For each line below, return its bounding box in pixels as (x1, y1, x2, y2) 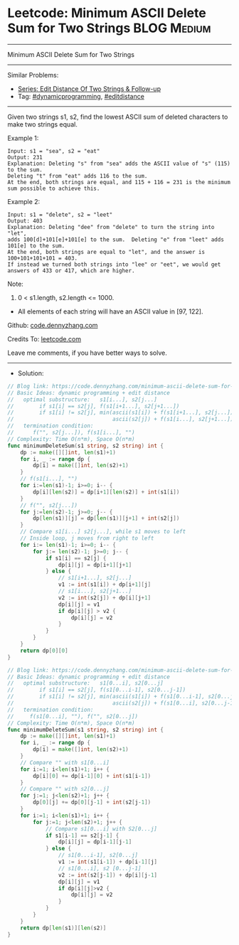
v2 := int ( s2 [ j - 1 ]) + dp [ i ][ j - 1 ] (58, 871, 158, 879)
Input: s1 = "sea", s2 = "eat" (7, 147, 100, 154)
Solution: (17, 368, 44, 378)
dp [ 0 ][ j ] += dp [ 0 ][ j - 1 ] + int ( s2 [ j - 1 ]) (33, 799, 152, 806)
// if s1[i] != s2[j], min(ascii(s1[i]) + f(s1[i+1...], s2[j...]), (7, 409, 237, 417)
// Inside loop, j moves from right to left (20, 535, 154, 542)
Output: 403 (7, 217, 43, 225)
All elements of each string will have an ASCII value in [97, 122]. (17, 307, 203, 316)
